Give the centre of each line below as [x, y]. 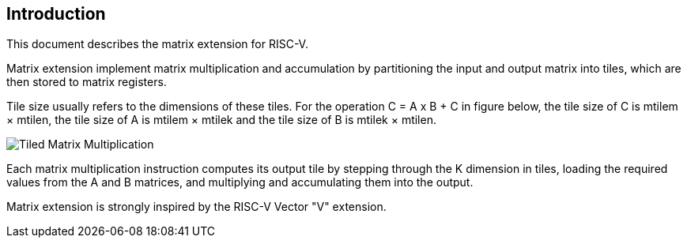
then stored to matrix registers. [87, 82]
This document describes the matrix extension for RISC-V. [157, 44]
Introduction [56, 14]
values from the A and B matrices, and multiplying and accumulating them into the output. [240, 182]
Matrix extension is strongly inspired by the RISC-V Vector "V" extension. [196, 207]
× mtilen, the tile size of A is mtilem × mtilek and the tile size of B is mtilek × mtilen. [221, 120]
